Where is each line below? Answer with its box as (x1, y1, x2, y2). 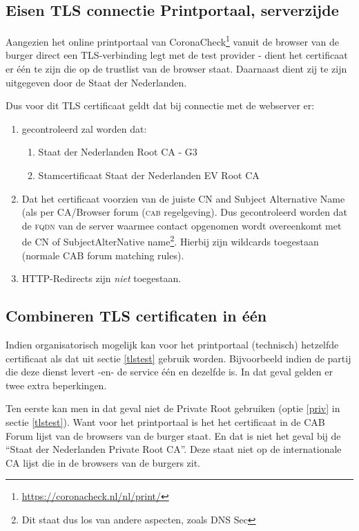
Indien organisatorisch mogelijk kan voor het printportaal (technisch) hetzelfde (6, 337, 339, 352)
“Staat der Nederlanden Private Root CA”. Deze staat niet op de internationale (6, 442, 342, 456)
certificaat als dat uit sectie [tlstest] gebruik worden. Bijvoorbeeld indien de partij (6, 351, 351, 365)
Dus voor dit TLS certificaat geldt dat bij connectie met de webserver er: (6, 98, 315, 113)
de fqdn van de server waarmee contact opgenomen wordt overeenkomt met (21, 218, 342, 232)
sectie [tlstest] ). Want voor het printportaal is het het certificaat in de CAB (6, 415, 325, 429)
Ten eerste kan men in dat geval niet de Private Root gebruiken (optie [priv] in (6, 401, 340, 416)
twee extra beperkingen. (6, 378, 107, 392)
